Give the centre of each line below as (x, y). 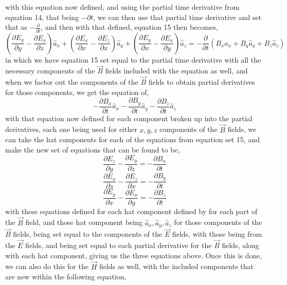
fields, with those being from (217, 234)
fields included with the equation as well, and (176, 71)
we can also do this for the (47, 266)
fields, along (240, 245)
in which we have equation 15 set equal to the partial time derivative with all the (133, 59)
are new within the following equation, (66, 277)
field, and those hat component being (84, 222)
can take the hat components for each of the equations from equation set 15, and (132, 139)
